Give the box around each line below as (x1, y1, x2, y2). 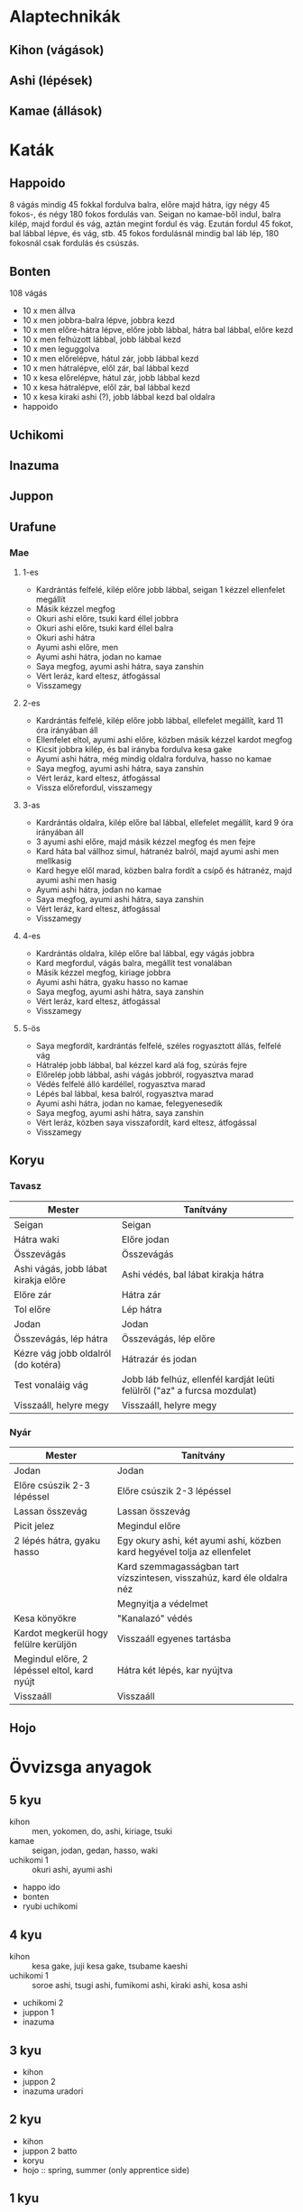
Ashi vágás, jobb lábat (14, 1262, 108, 1275)
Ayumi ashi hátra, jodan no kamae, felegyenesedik (35, 1098, 224, 1109)
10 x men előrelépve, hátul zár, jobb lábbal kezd (22, 354, 199, 364)
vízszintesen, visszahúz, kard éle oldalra (116, 1571, 289, 1584)
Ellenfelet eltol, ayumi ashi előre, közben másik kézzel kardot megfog (35, 734, 293, 745)
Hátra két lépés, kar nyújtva (116, 1664, 234, 1677)
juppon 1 (22, 2007, 54, 2018)
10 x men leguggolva (22, 344, 100, 355)
